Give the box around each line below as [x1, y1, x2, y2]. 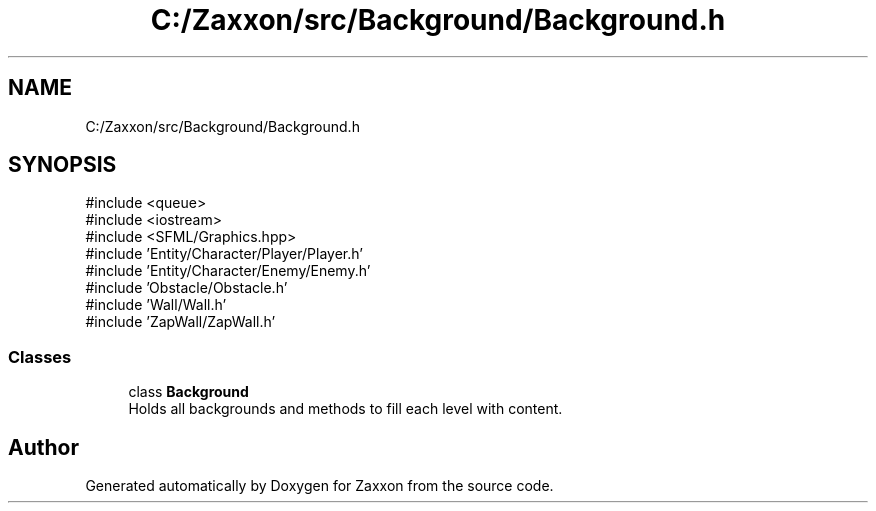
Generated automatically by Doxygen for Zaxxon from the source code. [85, 477, 554, 495]
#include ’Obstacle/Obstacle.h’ [85, 279, 288, 297]
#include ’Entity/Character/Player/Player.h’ [85, 245, 363, 263]
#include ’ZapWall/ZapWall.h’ [85, 313, 276, 331]
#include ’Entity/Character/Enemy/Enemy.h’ [85, 262, 371, 280]
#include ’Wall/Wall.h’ [85, 296, 227, 314]
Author [8, 434, 79, 460]
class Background [128, 383, 249, 401]
